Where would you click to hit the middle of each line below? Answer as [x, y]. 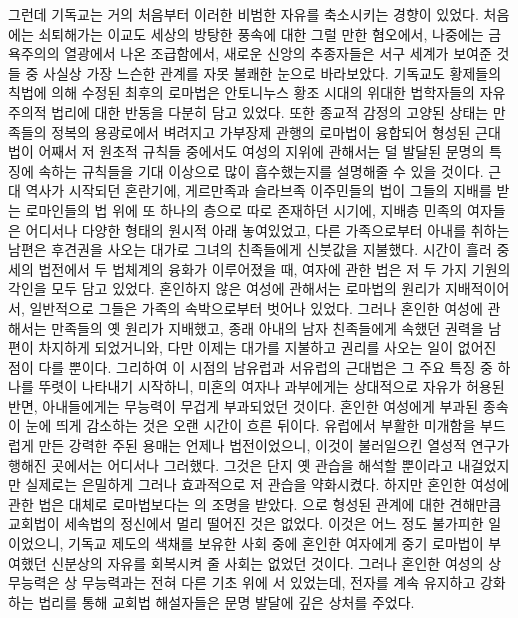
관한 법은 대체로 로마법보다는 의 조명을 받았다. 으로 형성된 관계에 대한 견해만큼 [255, 503]
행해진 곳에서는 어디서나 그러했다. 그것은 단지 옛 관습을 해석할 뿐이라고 [231, 464]
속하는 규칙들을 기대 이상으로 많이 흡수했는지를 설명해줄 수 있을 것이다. [261, 170]
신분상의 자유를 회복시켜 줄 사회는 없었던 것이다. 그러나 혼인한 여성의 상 [276, 562]
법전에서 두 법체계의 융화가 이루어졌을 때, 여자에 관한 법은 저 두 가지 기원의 [274, 268]
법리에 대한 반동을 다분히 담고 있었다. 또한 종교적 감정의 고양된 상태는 [270, 111]
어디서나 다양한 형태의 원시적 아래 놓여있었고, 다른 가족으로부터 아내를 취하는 [267, 229]
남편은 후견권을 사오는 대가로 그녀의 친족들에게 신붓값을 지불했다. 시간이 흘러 [250, 249]
